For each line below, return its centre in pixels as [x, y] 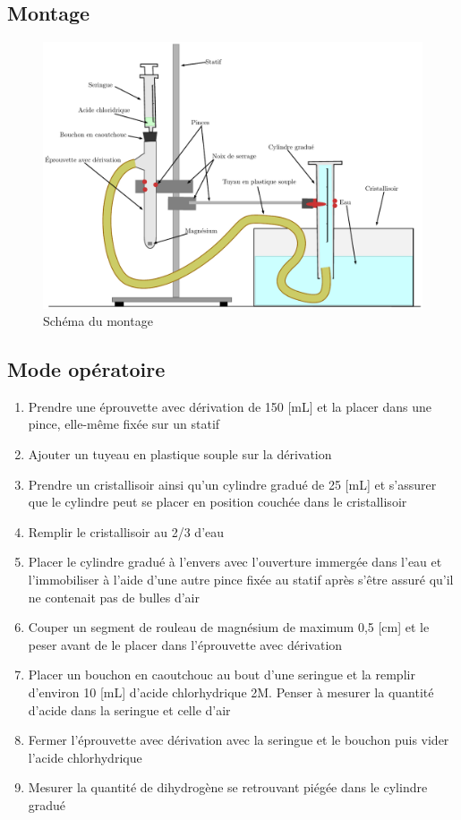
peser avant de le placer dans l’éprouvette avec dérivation [185, 644]
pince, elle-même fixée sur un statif [124, 424]
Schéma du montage [98, 321]
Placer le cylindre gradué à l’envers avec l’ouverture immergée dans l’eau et [235, 562]
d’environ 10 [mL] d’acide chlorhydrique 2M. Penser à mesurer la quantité [231, 692]
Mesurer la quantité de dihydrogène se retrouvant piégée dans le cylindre [228, 787]
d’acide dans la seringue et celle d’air [129, 709]
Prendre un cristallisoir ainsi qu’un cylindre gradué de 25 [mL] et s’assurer [232, 484]
